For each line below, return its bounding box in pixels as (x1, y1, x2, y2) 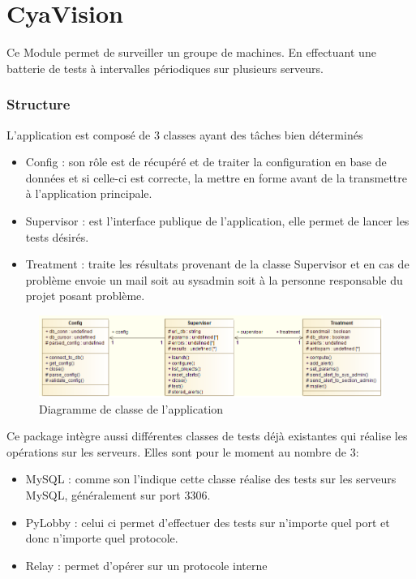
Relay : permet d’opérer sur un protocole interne (25, 556, 268, 573)
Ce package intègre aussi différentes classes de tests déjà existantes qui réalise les (6, 427, 408, 444)
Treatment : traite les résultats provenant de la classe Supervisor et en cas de (25, 255, 410, 272)
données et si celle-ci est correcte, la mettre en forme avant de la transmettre (25, 169, 407, 186)
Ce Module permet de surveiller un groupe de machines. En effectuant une (6, 44, 376, 61)
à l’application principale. (25, 185, 152, 202)
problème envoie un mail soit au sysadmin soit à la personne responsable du (25, 271, 403, 288)
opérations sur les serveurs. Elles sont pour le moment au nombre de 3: (6, 443, 359, 460)
